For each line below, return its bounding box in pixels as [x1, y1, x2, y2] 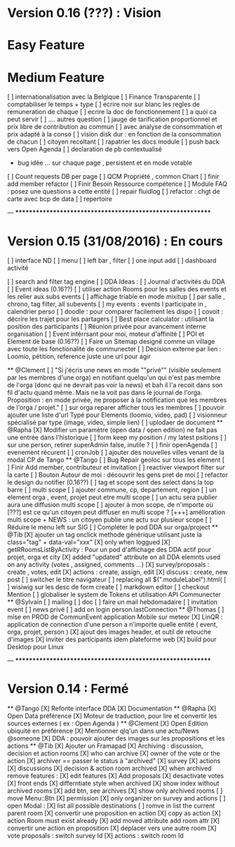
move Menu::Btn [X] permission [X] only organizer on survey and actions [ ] [7, 794, 226, 803]
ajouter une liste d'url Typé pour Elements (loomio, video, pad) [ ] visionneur [7, 410, 228, 420]
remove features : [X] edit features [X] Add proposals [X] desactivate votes [7, 772, 224, 780]
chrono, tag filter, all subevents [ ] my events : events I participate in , [7, 300, 207, 308]
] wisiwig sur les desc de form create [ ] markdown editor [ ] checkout [7, 583, 209, 591]
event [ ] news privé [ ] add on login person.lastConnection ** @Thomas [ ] [7, 606, 224, 614]
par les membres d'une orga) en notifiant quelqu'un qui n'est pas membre [7, 373, 221, 382]
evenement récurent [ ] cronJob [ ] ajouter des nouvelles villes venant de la [7, 448, 224, 457]
